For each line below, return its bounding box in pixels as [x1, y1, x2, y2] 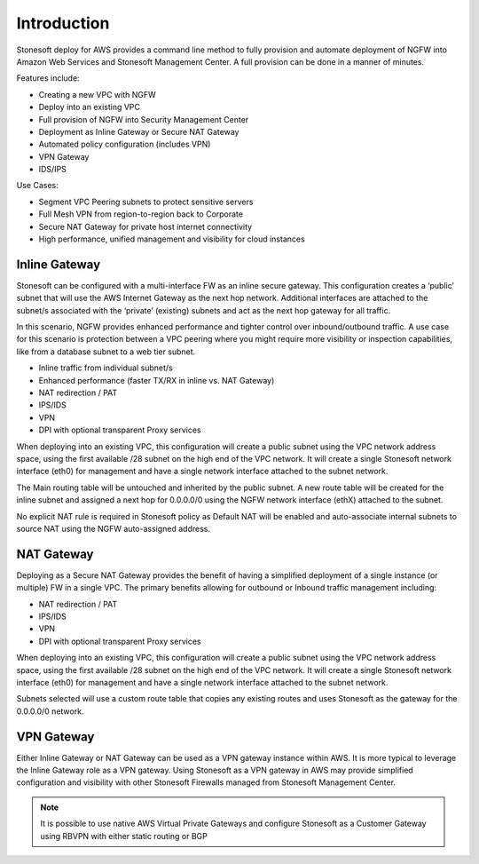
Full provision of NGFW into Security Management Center [38, 114, 249, 124]
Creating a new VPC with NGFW [38, 89, 157, 99]
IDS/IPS [38, 164, 67, 175]
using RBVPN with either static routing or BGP [40, 830, 208, 841]
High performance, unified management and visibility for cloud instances [38, 234, 305, 244]
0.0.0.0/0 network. [16, 706, 84, 717]
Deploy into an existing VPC [38, 102, 141, 113]
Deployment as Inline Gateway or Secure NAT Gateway [38, 126, 239, 137]
